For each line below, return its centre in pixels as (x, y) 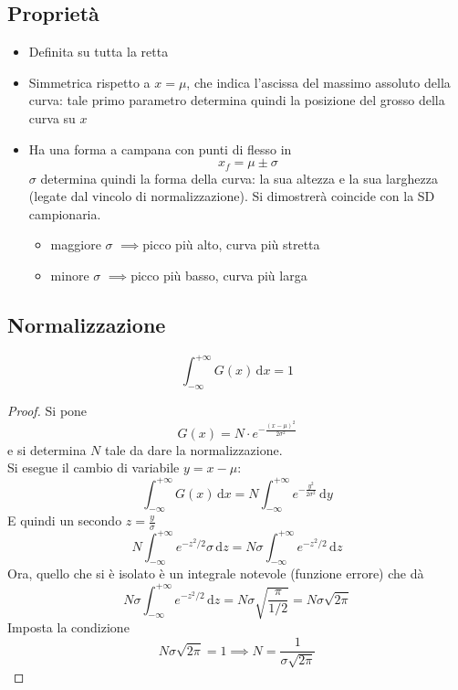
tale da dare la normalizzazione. (194, 449)
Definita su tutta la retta (99, 52)
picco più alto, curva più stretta (231, 244)
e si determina (47, 449)
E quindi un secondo (65, 520)
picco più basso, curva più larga (219, 275)
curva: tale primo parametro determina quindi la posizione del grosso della (237, 100)
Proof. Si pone (47, 411)
